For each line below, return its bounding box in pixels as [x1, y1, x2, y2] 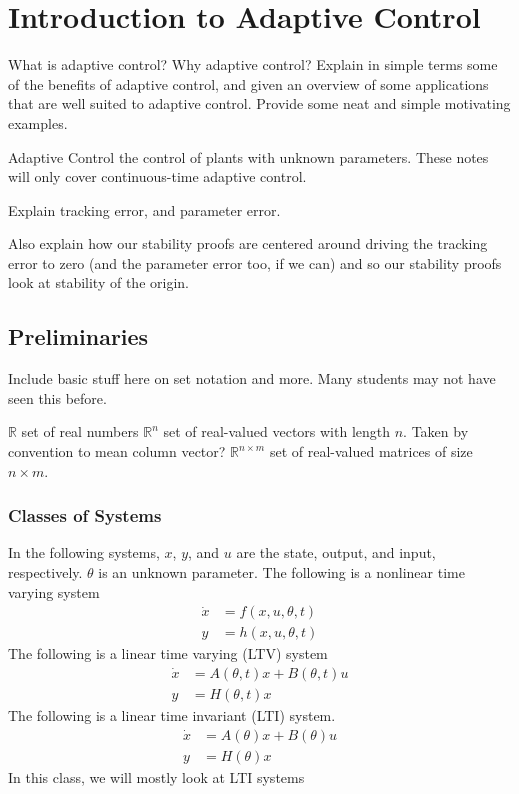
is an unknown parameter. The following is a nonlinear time [98, 562, 465, 583]
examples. [8, 112, 68, 133]
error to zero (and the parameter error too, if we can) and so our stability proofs [8, 252, 502, 273]
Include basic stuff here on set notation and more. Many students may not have [8, 368, 496, 389]
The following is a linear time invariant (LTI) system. [8, 704, 336, 725]
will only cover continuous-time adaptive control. [8, 166, 307, 187]
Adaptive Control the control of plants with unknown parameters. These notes [8, 146, 489, 167]
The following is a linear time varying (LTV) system [8, 643, 328, 664]
